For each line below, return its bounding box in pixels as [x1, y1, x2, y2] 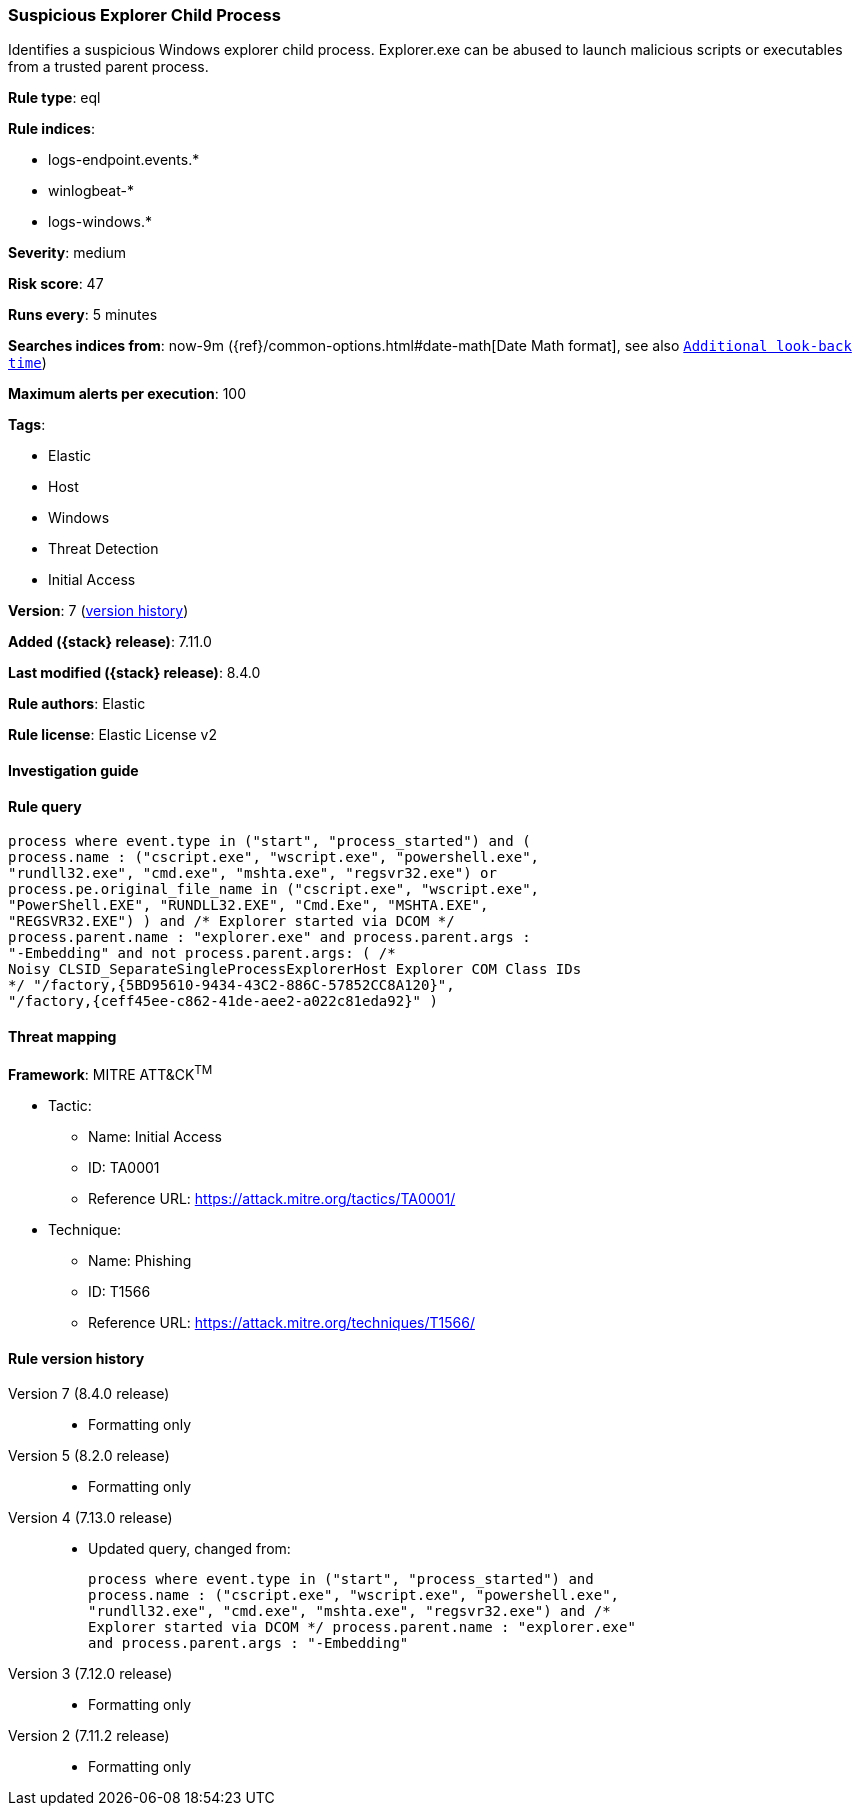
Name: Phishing [88, 1252, 192, 1270]
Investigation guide [8, 761, 139, 779]
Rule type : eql [8, 89, 101, 107]
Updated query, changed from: [88, 1540, 291, 1558]
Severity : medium [8, 244, 127, 262]
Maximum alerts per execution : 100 [8, 385, 247, 403]
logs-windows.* [48, 213, 152, 231]
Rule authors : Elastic [8, 695, 146, 713]
